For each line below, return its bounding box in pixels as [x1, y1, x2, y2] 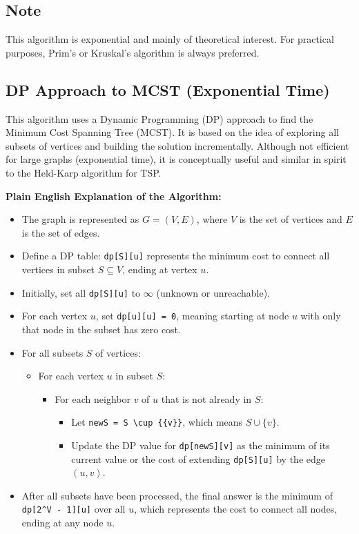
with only [300, 308, 341, 323]
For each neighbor [55, 391, 130, 406]
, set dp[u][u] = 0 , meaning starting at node [95, 308, 289, 323]
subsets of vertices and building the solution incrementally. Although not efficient [6, 138, 349, 152]
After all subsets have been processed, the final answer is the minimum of [21, 488, 333, 502]
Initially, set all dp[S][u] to [21, 285, 141, 299]
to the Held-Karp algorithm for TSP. [6, 165, 162, 179]
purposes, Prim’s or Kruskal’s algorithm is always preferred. [6, 45, 260, 59]
